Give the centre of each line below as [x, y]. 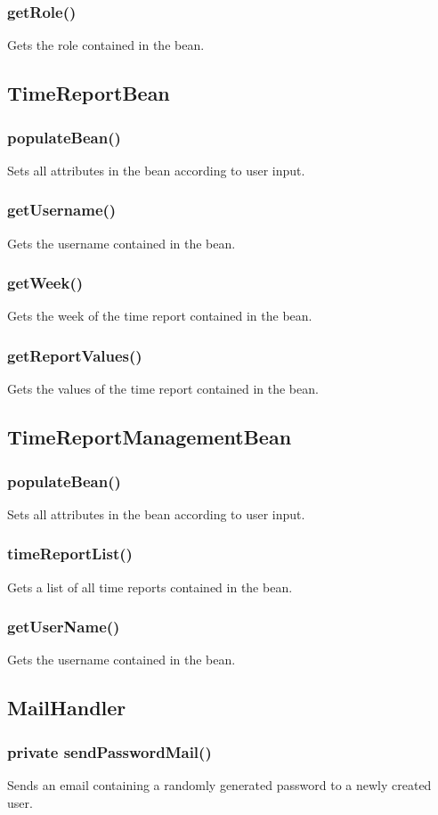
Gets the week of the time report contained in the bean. [160, 316]
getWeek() [45, 283]
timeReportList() [70, 554]
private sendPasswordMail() [109, 751]
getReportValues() [75, 355]
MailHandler [67, 708]
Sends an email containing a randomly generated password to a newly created [219, 785]
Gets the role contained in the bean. [106, 45]
